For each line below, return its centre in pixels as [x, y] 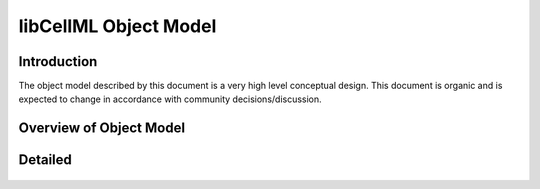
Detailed [45, 160]
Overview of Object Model [101, 128]
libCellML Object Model [117, 26]
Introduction [58, 61]
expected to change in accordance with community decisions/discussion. [170, 99]
